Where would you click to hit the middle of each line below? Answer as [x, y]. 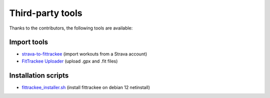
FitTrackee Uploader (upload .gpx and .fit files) [70, 61]
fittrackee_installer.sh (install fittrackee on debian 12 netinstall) [86, 87]
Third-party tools [46, 13]
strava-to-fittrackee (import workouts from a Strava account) [84, 54]
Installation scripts [39, 75]
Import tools [29, 42]
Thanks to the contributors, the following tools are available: [71, 28]
